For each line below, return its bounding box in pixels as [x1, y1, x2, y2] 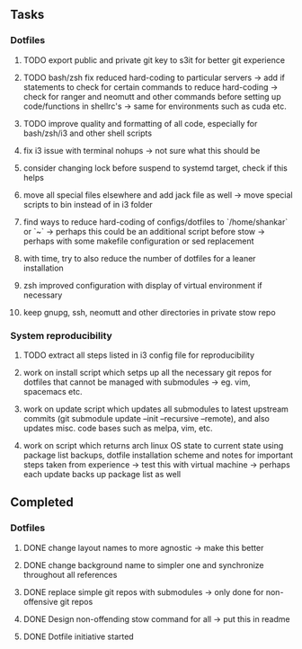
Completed [10, 494, 75, 511]
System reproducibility [10, 329, 113, 342]
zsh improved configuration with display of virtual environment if [22, 280, 263, 290]
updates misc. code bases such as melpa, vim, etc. [22, 422, 214, 433]
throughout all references [22, 569, 118, 580]
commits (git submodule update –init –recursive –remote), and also [22, 413, 271, 423]
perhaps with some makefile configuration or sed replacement [22, 236, 254, 246]
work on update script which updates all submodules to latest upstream [22, 404, 289, 414]
